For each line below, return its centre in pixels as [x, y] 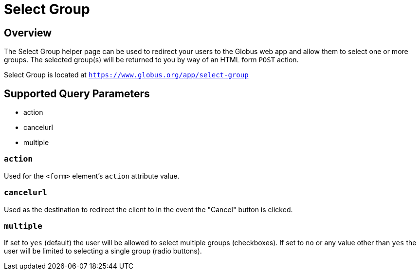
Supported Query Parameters [77, 93]
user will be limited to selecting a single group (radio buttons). [103, 251]
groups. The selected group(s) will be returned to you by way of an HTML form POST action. [151, 60]
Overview [28, 33]
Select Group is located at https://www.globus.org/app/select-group [126, 75]
